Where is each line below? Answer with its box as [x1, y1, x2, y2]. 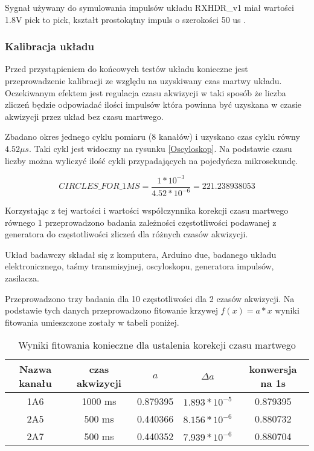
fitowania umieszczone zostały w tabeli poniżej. [5, 315, 179, 328]
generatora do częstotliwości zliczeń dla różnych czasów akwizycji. [5, 228, 248, 240]
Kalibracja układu [5, 39, 94, 54]
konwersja [249, 362, 297, 377]
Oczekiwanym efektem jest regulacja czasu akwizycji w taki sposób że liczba [5, 86, 286, 99]
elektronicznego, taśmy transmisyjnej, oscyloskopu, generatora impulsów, [5, 260, 274, 272]
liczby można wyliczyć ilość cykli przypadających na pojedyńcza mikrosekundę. [5, 154, 298, 166]
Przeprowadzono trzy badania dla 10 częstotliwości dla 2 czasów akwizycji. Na [5, 292, 295, 305]
